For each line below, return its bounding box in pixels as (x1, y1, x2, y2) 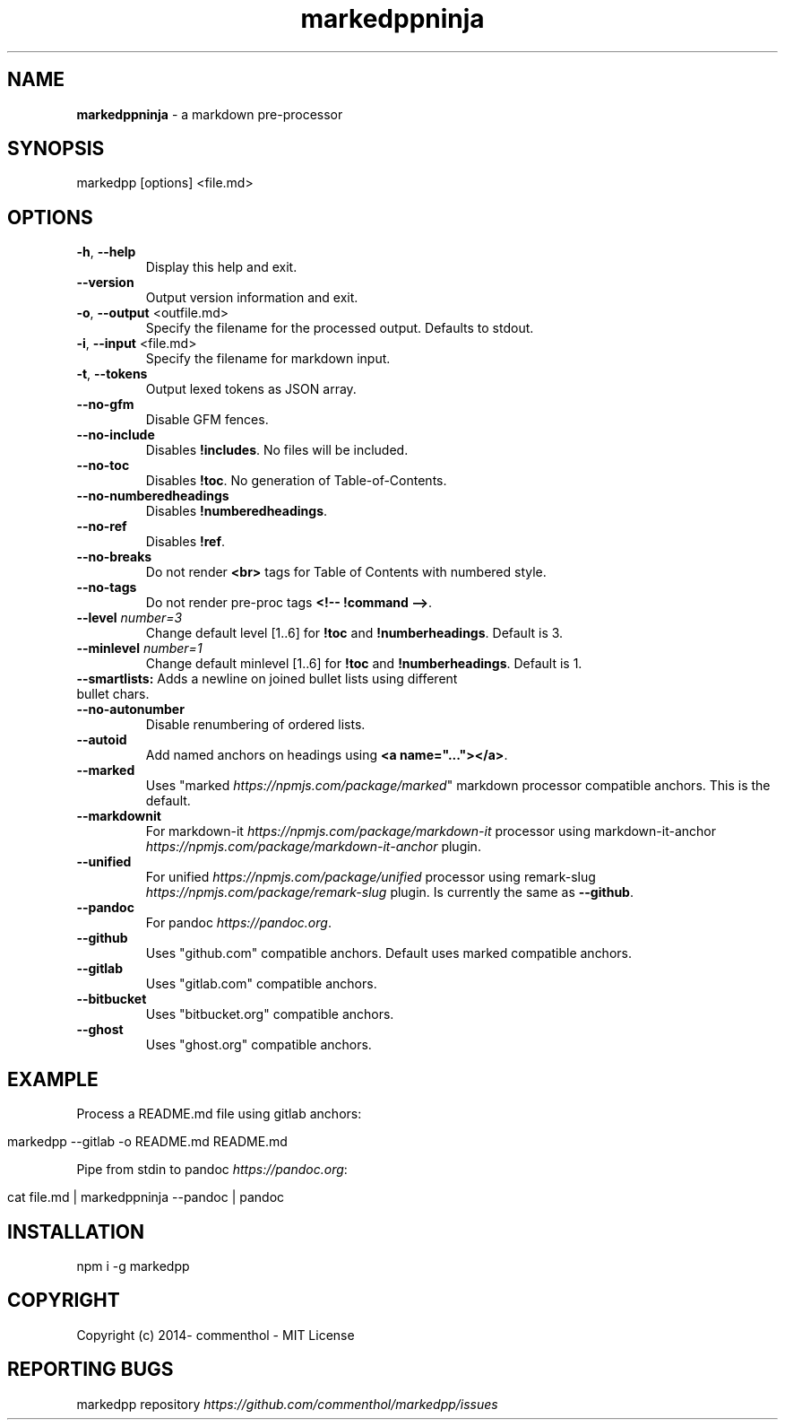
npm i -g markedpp (76, 1257, 190, 1274)
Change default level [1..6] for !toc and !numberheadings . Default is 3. (145, 625, 564, 641)
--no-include (76, 427, 155, 443)
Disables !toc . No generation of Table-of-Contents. (145, 473, 447, 489)
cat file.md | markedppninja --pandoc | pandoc (7, 1189, 285, 1205)
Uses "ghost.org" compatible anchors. (145, 1037, 372, 1053)
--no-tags (76, 579, 137, 596)
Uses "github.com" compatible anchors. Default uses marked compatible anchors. (145, 945, 632, 961)
